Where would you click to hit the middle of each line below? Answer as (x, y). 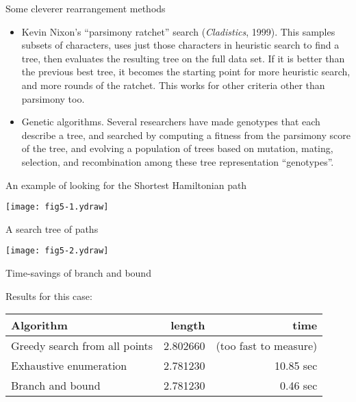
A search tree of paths (52, 228)
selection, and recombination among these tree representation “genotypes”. (178, 161)
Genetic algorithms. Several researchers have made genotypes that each (171, 122)
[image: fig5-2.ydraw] (57, 251)
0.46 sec (299, 386)
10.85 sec (296, 366)
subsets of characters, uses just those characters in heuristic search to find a (180, 45)
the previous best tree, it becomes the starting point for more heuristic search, (186, 72)
